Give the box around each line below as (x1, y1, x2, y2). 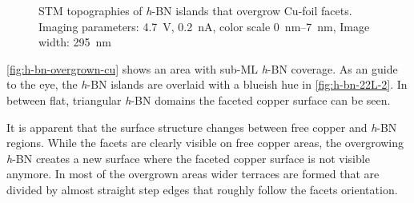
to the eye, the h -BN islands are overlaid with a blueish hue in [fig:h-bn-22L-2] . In (6, 76, 408, 93)
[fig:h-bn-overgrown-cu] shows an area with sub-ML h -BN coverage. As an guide (6, 60, 398, 77)
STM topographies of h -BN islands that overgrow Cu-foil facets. (38, 2, 352, 18)
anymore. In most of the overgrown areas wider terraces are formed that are (6, 165, 380, 182)
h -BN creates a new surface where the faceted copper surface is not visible (6, 149, 370, 166)
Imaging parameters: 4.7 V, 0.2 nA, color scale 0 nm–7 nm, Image (38, 18, 370, 34)
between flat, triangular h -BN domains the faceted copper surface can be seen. (6, 91, 391, 108)
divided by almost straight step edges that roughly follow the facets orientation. (6, 181, 398, 197)
